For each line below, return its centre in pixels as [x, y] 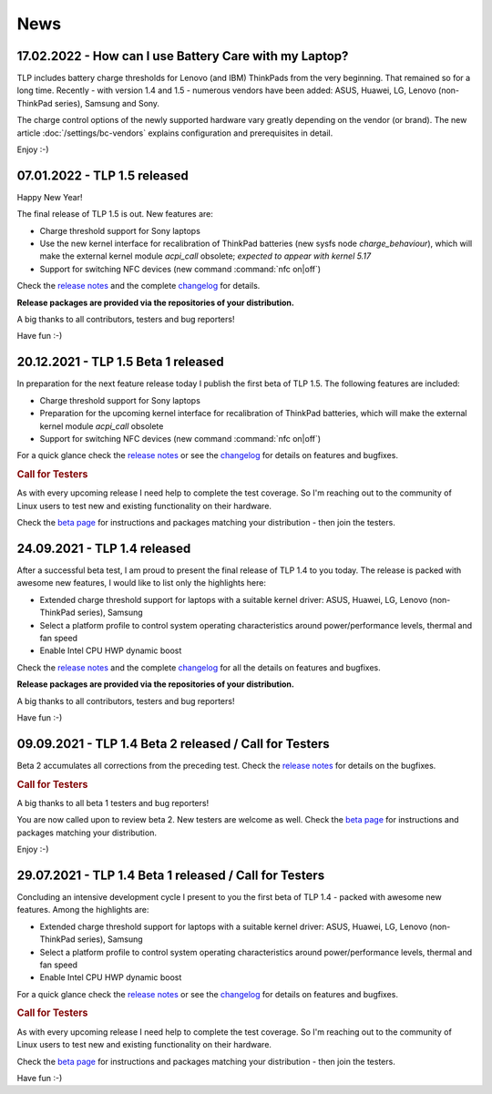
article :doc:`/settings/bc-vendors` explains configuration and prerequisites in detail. [175, 133]
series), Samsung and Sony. [107, 103]
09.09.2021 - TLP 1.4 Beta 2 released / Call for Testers [173, 744]
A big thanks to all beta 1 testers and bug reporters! [113, 803]
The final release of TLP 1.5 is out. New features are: [115, 214]
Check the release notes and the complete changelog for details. [138, 286]
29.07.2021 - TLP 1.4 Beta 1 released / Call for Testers [171, 875]
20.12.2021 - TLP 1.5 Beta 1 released [121, 362]
